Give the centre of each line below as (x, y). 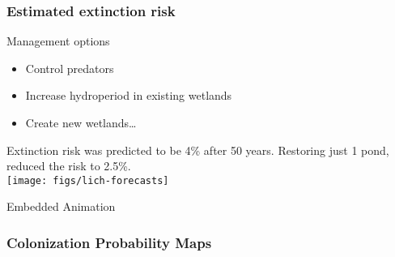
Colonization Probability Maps (109, 242)
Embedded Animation (61, 206)
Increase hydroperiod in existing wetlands (129, 95)
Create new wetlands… (81, 122)
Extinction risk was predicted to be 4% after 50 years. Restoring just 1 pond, (198, 150)
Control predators (70, 68)
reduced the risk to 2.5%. (69, 166)
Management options (58, 41)
